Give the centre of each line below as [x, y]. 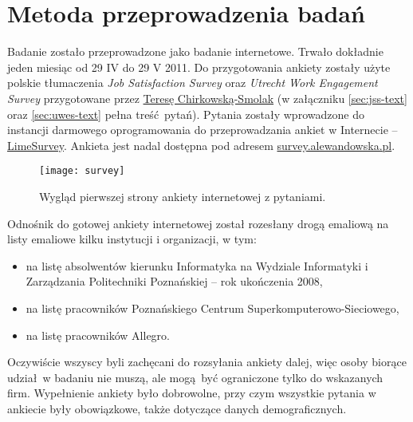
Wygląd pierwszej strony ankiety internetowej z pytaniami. [183, 196]
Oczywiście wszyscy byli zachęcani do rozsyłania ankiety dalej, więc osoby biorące [207, 362]
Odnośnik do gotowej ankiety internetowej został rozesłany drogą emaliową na [198, 223]
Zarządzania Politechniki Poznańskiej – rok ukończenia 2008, [174, 281]
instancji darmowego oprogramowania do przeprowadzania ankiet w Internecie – [203, 130]
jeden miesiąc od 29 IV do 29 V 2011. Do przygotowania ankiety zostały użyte [199, 67]
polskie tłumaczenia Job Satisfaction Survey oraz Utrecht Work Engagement [193, 83]
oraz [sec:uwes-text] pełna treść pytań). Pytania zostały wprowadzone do [186, 114]
